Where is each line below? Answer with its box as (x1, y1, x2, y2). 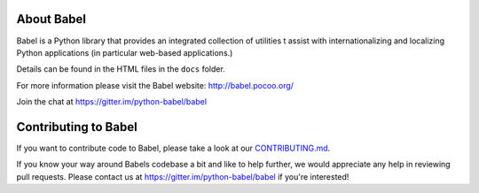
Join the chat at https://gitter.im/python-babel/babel (16, 96, 208, 107)
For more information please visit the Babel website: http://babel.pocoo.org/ (16, 80, 294, 90)
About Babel (16, 12, 87, 27)
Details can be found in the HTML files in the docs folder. (16, 64, 225, 74)
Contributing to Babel (16, 120, 137, 135)
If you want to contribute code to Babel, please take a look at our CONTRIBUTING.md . (16, 143, 331, 153)
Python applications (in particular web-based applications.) (16, 47, 233, 58)
